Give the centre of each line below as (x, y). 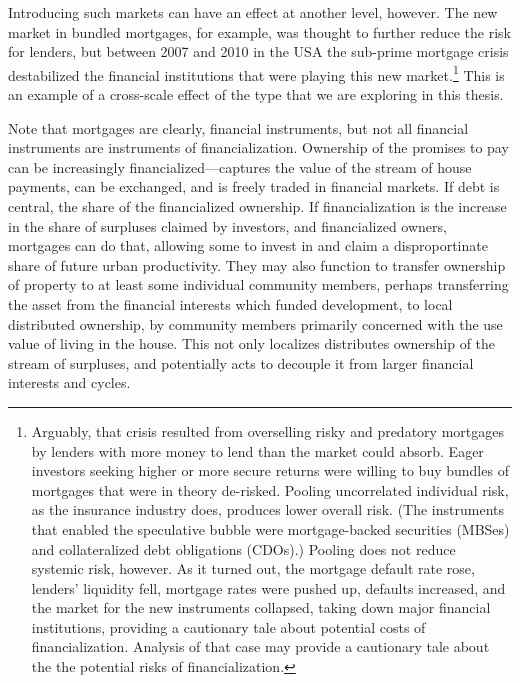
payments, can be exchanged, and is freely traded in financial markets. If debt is (254, 186)
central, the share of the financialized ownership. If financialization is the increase (257, 206)
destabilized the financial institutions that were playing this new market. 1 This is (256, 73)
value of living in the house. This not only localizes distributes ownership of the (252, 343)
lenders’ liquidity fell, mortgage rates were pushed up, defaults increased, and (268, 587)
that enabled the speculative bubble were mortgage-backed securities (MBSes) (270, 528)
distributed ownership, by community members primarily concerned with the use (255, 323)
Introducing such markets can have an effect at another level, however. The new (253, 12)
